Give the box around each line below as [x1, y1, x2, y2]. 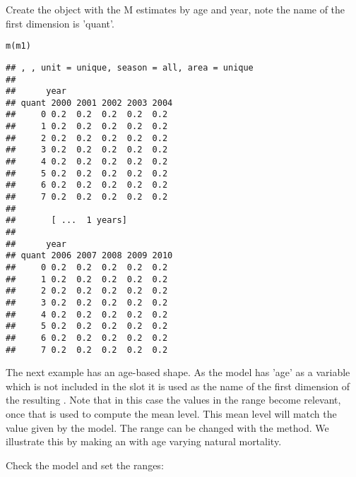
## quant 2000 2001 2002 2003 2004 [6, 97, 173, 108]
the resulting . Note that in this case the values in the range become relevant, [6, 392, 341, 407]
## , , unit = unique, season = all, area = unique [6, 62, 254, 73]
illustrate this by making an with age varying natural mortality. [6, 434, 282, 449]
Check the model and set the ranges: [6, 457, 164, 472]
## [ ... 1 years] [6, 215, 127, 226]
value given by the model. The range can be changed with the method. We [6, 420, 329, 435]
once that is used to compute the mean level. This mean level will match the [6, 406, 337, 421]
